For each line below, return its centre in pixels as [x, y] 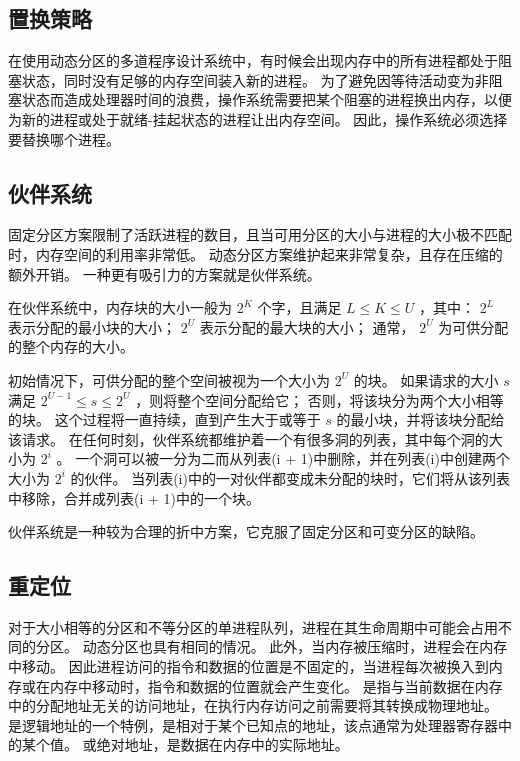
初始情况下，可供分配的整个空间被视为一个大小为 [169, 379]
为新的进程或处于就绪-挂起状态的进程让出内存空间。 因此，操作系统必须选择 [258, 118]
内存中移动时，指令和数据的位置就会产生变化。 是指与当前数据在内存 [276, 685]
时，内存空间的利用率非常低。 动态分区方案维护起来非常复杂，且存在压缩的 [255, 253]
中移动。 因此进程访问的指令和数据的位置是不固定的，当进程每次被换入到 [248, 666]
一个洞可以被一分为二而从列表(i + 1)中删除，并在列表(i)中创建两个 [292, 458]
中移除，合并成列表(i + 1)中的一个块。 [134, 497]
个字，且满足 [299, 307]
